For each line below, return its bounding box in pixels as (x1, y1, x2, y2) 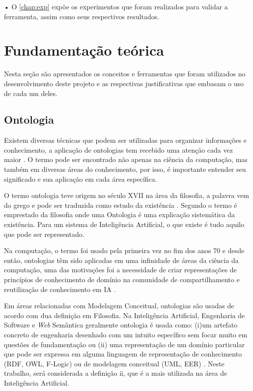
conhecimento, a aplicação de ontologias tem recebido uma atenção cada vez (4, 144, 233, 155)
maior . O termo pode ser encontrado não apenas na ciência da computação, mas (4, 154, 248, 164)
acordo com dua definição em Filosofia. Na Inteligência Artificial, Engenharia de (4, 310, 245, 320)
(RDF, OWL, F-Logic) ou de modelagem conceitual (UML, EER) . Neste (4, 358, 225, 368)
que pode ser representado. (4, 228, 84, 239)
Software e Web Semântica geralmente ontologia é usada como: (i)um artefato (4, 320, 238, 330)
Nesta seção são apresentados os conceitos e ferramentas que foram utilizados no (4, 68, 246, 79)
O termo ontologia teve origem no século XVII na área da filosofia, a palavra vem (4, 190, 249, 200)
